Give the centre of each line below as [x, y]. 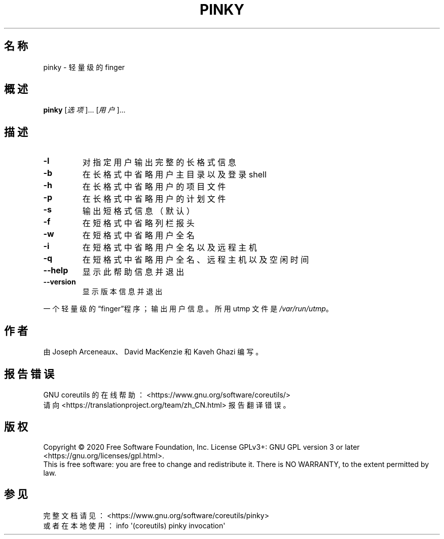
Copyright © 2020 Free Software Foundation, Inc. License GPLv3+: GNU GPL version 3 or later [201, 447]
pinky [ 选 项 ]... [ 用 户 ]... [84, 110]
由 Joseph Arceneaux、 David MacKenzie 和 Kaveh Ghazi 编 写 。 [153, 352]
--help [56, 271]
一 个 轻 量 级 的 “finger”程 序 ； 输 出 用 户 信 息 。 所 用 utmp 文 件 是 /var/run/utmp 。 [188, 309]
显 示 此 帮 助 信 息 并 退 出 [133, 272]
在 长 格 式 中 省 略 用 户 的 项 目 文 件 [154, 187]
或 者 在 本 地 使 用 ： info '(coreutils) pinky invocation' [134, 525]
